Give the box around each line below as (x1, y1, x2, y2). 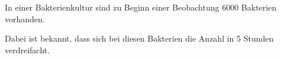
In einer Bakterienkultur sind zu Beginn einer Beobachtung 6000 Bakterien (5, 1, 277, 13)
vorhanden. (5, 12, 45, 25)
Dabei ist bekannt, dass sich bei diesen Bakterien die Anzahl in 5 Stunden (5, 32, 274, 45)
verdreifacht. (5, 43, 50, 56)
